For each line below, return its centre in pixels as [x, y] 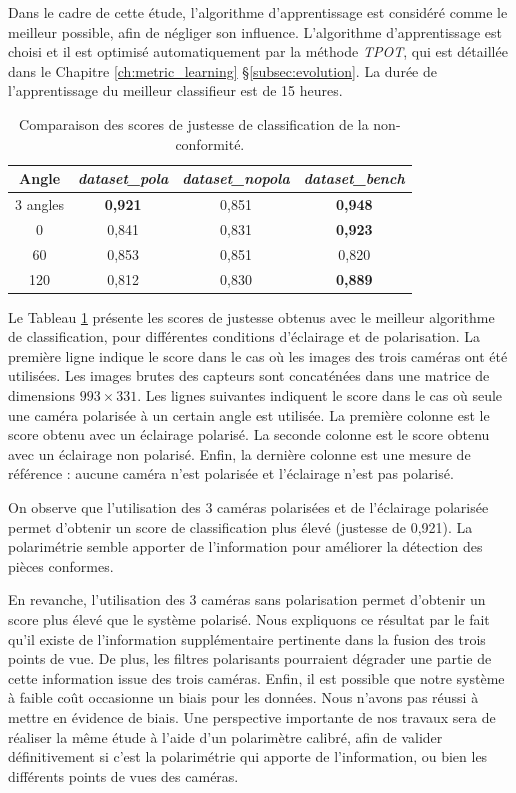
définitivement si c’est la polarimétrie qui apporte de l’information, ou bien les [248, 756]
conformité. [210, 143]
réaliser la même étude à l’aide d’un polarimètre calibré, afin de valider [225, 736]
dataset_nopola [236, 178]
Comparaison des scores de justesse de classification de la [194, 123]
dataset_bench [354, 178]
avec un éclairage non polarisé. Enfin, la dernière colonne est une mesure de [239, 453]
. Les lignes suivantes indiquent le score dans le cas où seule [320, 395]
